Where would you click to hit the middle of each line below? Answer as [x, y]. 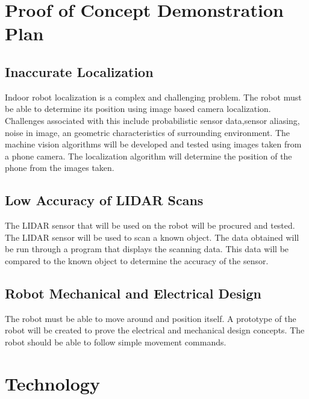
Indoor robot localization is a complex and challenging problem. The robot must [153, 97]
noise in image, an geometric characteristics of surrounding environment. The [148, 132]
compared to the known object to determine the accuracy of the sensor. [137, 260]
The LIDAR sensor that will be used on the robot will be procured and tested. [150, 225]
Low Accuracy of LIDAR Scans [104, 200]
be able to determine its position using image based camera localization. [138, 109]
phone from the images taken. [60, 168]
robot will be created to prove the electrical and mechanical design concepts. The [155, 330]
